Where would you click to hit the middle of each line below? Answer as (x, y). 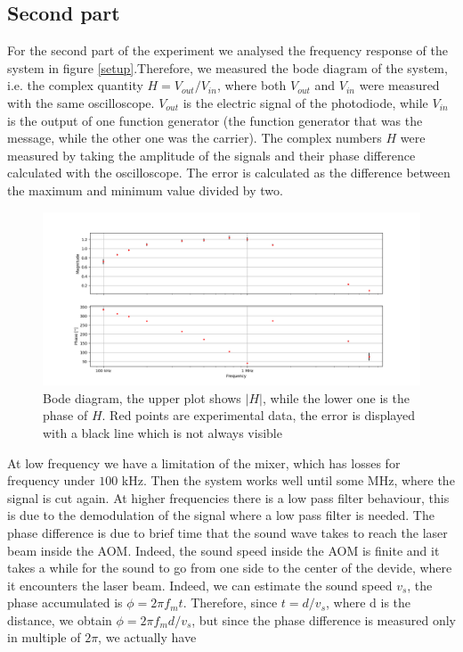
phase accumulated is (65, 602)
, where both (252, 85)
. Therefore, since (230, 602)
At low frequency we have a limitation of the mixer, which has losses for (204, 462)
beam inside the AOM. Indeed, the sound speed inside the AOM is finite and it (223, 550)
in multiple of (44, 637)
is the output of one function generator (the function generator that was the (215, 120)
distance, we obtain (60, 619)
